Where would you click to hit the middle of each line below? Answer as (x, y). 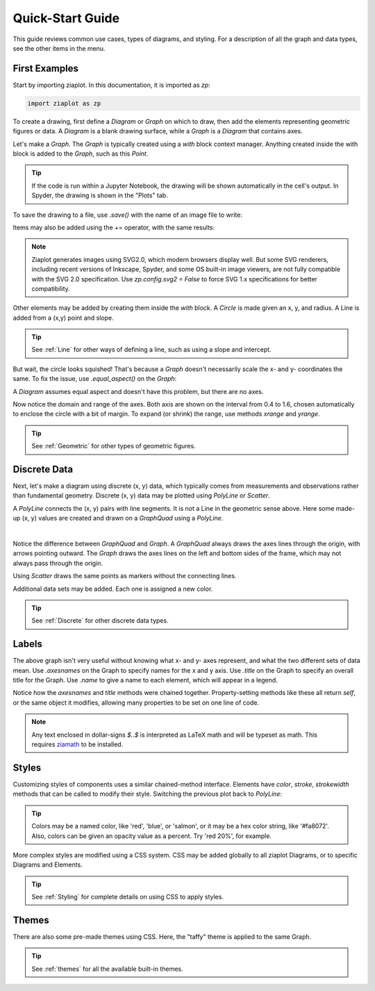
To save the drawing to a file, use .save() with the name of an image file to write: (127, 215)
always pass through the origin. (58, 563)
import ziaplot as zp (64, 103)
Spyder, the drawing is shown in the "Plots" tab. (100, 195)
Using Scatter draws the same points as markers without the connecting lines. (125, 576)
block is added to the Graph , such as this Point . (81, 154)
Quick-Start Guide (66, 18)
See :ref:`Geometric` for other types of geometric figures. (114, 446)
